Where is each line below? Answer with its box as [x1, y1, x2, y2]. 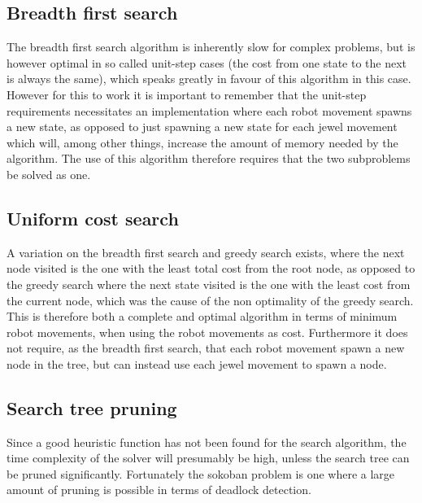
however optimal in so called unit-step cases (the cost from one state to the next [7, 54, 407, 71]
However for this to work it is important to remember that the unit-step [7, 85, 367, 103]
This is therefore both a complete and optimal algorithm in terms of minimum [7, 308, 398, 325]
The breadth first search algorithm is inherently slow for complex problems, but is [7, 38, 415, 55]
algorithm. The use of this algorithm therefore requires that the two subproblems [7, 150, 411, 167]
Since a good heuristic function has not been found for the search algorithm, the [7, 433, 407, 450]
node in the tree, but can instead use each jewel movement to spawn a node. [7, 355, 387, 372]
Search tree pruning [7, 395, 177, 420]
